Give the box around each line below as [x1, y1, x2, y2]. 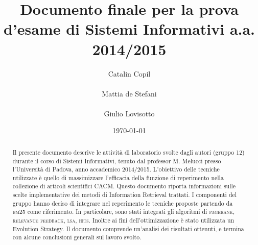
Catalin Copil [108, 68, 151, 79]
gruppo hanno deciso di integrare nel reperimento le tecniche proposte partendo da [12, 199, 233, 207]
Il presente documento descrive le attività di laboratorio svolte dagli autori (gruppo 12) [12, 148, 245, 156]
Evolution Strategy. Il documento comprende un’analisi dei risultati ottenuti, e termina [12, 224, 244, 233]
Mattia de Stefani [102, 88, 157, 99]
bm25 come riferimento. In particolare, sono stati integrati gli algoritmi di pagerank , [12, 207, 235, 216]
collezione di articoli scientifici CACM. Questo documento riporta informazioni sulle [12, 182, 236, 190]
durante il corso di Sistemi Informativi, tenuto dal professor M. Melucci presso [12, 156, 221, 165]
